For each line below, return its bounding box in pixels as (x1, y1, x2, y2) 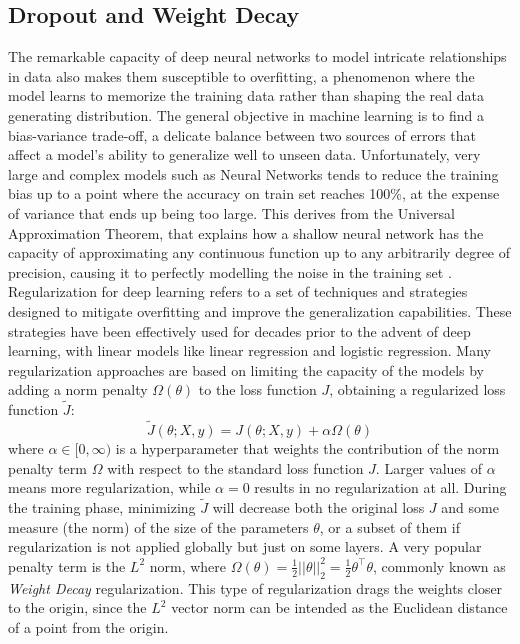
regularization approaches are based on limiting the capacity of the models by (8, 359, 484, 380)
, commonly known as (373, 555, 506, 576)
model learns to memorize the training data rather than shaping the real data (8, 85, 485, 106)
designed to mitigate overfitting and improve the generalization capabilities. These (8, 300, 512, 321)
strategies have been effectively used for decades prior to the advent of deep (8, 320, 471, 341)
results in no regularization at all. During (254, 477, 507, 498)
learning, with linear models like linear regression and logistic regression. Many (8, 340, 491, 361)
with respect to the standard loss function (107, 457, 364, 478)
